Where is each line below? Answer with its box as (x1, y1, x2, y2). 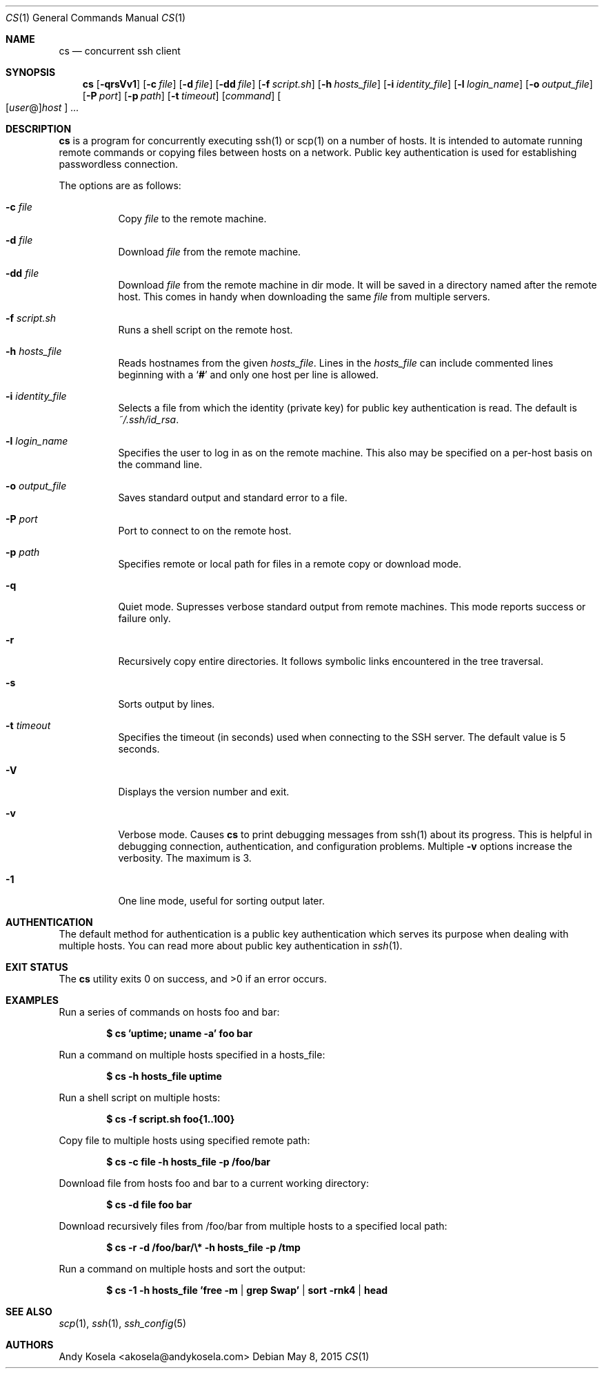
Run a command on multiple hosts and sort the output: (59, 1263, 305, 1275)
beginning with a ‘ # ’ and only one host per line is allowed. (118, 369, 379, 380)
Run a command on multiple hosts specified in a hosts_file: (59, 1049, 325, 1061)
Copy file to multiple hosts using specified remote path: (59, 1134, 310, 1146)
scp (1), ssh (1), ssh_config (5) (59, 1317, 187, 1329)
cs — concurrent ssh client (59, 45, 181, 57)
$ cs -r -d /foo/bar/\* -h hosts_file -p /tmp (106, 1241, 301, 1253)
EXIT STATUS (6, 961, 68, 973)
